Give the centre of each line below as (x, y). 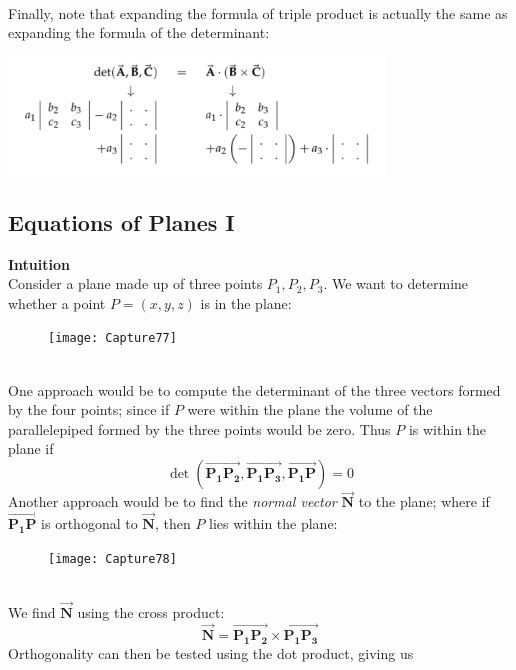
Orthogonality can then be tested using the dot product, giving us (211, 652)
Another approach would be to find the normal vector (172, 501)
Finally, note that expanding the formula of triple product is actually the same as (258, 12)
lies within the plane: (273, 523)
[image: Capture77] (112, 338)
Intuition (39, 263)
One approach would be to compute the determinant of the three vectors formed (254, 389)
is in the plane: (246, 302)
